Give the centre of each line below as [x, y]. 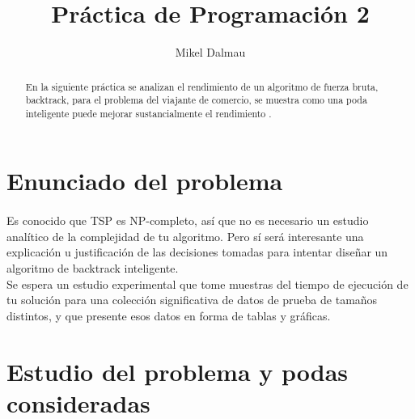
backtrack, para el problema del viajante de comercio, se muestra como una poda [196, 100]
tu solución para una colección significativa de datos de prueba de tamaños [192, 300]
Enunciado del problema [145, 181]
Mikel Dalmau [210, 52]
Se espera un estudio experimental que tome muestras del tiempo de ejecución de [207, 284]
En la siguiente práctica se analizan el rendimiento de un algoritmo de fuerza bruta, [202, 86]
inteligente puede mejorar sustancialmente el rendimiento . [148, 113]
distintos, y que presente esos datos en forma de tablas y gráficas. [169, 315]
